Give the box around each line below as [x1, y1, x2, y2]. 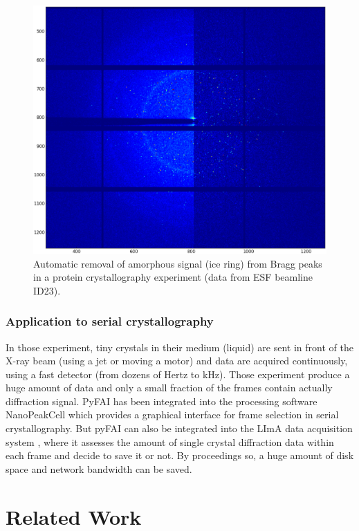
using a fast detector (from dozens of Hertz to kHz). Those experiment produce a [6, 366, 350, 381]
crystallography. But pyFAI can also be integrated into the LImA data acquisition [6, 421, 353, 436]
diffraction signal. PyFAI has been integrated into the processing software [6, 393, 317, 408]
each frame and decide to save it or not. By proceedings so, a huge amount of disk [6, 448, 354, 463]
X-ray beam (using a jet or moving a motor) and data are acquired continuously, [6, 353, 348, 368]
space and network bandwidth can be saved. [6, 461, 192, 476]
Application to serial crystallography [6, 313, 214, 330]
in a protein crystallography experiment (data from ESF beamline [33, 270, 313, 284]
